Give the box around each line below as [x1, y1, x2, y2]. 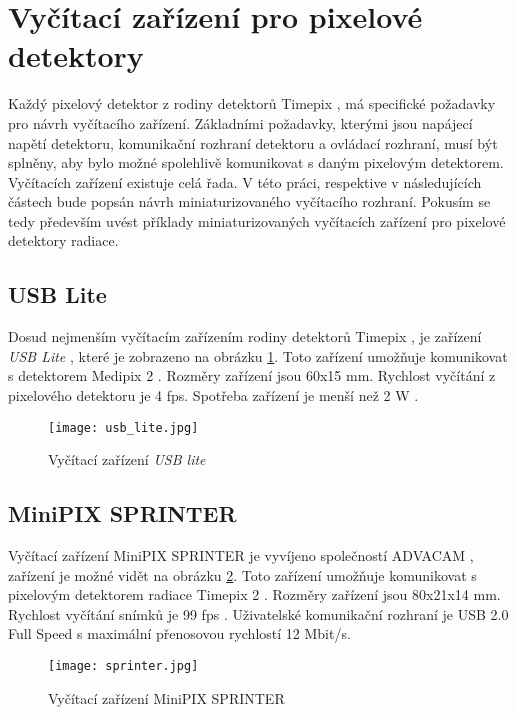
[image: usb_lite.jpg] [48, 420, 199, 435]
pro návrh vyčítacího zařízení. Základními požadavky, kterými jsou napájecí [8, 112, 473, 133]
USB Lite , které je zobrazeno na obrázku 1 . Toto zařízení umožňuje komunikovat [8, 345, 508, 366]
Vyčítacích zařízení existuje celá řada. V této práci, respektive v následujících [8, 171, 482, 192]
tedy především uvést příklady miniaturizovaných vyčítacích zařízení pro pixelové [8, 210, 506, 231]
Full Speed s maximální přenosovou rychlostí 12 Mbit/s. [8, 623, 351, 644]
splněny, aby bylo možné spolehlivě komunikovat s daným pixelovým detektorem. [8, 152, 504, 173]
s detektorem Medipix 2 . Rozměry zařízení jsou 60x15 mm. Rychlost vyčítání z [8, 365, 496, 386]
